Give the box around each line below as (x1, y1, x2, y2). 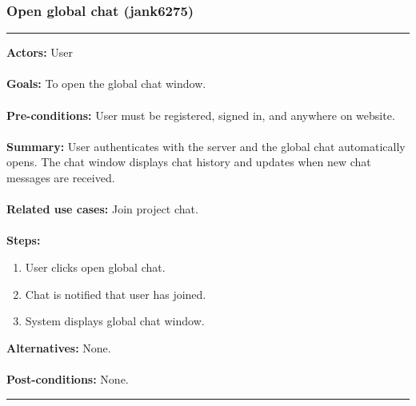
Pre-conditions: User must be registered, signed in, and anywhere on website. (6, 106, 395, 123)
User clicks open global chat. (25, 258, 166, 275)
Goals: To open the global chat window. (6, 75, 206, 92)
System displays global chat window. (25, 312, 205, 329)
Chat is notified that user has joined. (25, 285, 206, 302)
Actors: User (6, 44, 74, 61)
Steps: (6, 232, 41, 249)
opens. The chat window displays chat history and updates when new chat (6, 153, 371, 170)
